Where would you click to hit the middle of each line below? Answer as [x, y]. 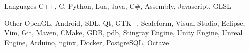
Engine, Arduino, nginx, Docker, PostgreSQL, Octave [87, 42]
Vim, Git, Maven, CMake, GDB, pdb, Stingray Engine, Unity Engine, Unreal [123, 33]
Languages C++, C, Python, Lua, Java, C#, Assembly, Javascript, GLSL [118, 6]
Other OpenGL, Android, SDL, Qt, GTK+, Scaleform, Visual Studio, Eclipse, [125, 23]
